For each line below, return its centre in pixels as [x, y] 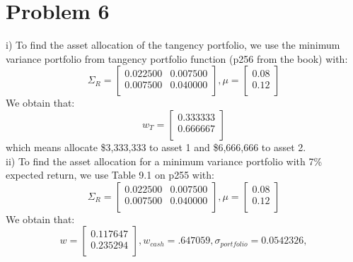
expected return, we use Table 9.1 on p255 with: [110, 175]
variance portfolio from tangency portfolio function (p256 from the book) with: [177, 58]
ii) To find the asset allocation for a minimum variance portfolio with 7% [164, 161]
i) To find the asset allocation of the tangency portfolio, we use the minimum [173, 45]
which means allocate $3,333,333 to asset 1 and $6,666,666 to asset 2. [156, 147]
